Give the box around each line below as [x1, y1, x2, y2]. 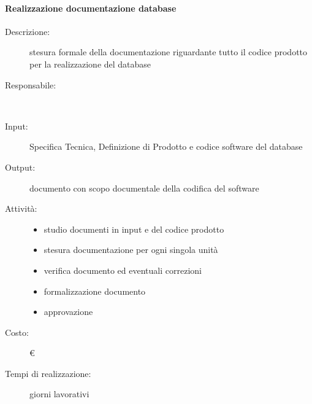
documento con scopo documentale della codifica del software [29, 181, 259, 194]
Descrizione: [5, 25, 50, 37]
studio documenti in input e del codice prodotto [44, 222, 224, 235]
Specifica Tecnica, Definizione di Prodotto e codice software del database [29, 140, 303, 153]
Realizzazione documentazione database [5, 1, 177, 14]
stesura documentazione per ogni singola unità [44, 243, 218, 256]
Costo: [5, 325, 29, 338]
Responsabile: [5, 78, 56, 91]
